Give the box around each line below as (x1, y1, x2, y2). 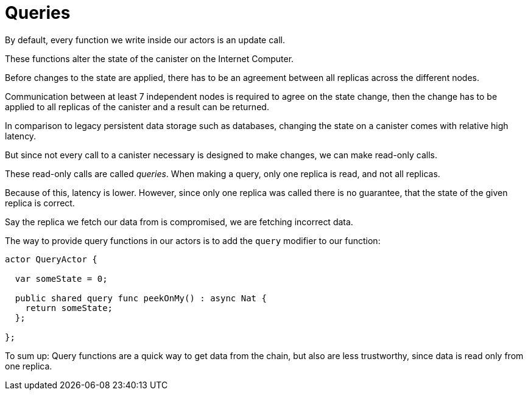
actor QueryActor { (5, 254, 97, 264)
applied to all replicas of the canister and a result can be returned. (5, 101, 269, 112)
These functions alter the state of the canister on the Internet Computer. (5, 53, 294, 64)
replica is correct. (5, 197, 75, 208)
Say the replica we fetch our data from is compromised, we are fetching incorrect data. (5, 216, 353, 227)
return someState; (25, 302, 113, 313)
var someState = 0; (15, 273, 108, 284)
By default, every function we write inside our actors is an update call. (5, 34, 286, 45)
